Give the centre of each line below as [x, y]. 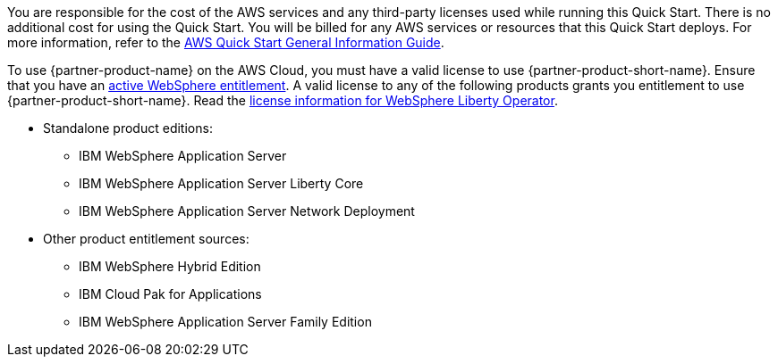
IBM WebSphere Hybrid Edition [170, 266]
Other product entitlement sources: [146, 239]
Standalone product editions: [128, 128]
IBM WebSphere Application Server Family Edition [225, 322]
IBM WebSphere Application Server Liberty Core [221, 183]
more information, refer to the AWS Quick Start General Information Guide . [226, 42]
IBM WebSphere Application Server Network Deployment [247, 211]
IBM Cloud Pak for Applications [170, 294]
